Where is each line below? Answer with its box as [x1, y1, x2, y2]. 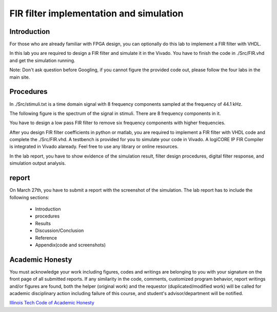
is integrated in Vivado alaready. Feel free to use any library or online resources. [9, 144, 179, 150]
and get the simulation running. [9, 57, 75, 64]
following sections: [9, 194, 50, 200]
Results [35, 220, 51, 226]
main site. [9, 74, 30, 80]
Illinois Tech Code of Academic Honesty [9, 300, 94, 306]
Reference [35, 235, 57, 241]
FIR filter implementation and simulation [9, 8, 184, 19]
